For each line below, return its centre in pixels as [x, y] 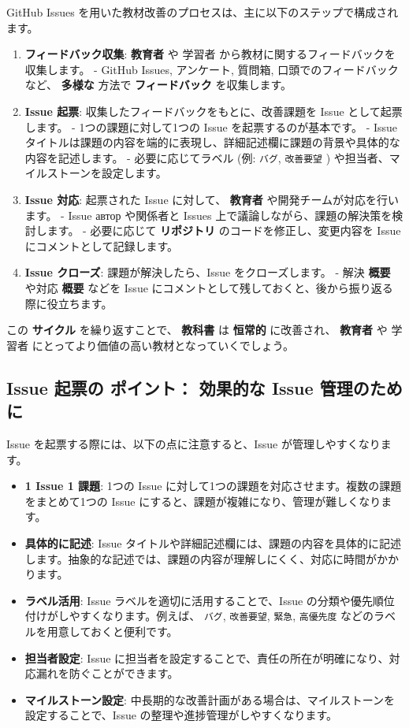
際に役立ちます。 [69, 303]
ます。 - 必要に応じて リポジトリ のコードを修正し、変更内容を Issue [224, 230]
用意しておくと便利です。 [112, 631]
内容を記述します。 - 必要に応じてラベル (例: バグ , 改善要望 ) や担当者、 [207, 157]
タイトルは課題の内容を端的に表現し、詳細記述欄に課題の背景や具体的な [212, 142]
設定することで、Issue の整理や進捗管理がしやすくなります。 [181, 715]
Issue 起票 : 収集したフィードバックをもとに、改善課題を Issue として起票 [214, 111]
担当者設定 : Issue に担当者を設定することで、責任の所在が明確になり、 [207, 657]
